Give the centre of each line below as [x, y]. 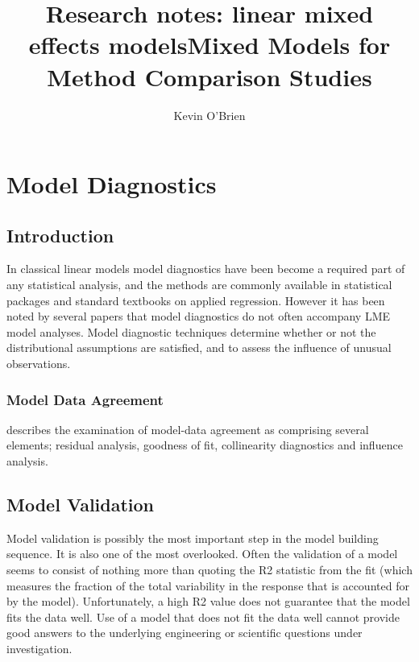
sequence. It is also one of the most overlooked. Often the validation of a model [202, 554]
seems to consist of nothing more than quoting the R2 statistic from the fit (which [209, 570]
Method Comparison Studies [209, 76]
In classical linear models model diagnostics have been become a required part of [206, 269]
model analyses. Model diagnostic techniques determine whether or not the [191, 331]
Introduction [60, 235]
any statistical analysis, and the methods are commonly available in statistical [199, 285]
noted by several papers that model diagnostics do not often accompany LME [198, 316]
